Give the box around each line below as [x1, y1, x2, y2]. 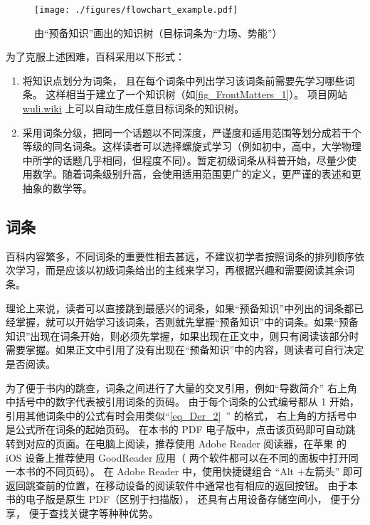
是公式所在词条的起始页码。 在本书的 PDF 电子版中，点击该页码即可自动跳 [6, 422, 356, 437]
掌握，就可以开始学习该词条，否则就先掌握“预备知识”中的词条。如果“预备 [15, 314, 359, 329]
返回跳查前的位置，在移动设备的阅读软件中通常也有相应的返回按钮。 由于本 [6, 477, 358, 492]
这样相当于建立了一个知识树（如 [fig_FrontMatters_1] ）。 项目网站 [46, 87, 347, 102]
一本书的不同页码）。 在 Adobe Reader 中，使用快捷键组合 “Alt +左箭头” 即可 [6, 464, 363, 479]
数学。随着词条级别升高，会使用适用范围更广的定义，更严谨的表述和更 [32, 166, 361, 181]
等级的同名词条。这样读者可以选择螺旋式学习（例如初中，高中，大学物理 [22, 139, 361, 154]
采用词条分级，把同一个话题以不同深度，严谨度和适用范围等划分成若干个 [22, 124, 361, 139]
